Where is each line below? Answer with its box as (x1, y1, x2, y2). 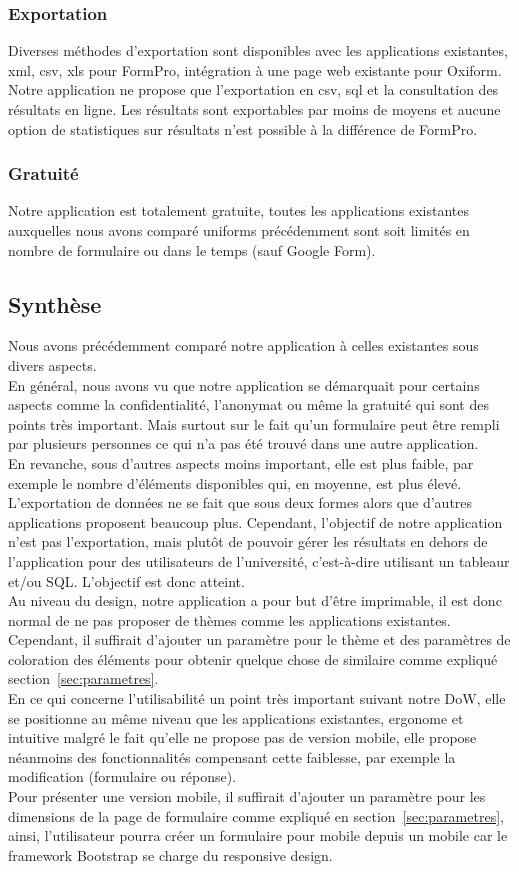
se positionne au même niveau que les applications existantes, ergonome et (8, 707, 464, 728)
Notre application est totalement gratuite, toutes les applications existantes (8, 200, 469, 221)
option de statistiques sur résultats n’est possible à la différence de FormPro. (8, 118, 478, 139)
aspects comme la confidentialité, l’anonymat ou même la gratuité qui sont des (8, 394, 489, 415)
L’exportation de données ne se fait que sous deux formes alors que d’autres (8, 492, 473, 513)
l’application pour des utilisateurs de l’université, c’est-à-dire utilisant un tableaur (8, 550, 510, 571)
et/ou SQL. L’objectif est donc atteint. (8, 570, 245, 591)
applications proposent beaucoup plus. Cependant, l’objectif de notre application (8, 511, 503, 532)
